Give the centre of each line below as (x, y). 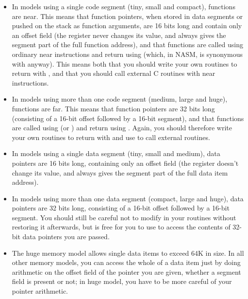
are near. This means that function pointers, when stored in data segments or (127, 16)
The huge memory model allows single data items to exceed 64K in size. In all (128, 253)
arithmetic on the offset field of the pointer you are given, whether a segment (126, 272)
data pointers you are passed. (66, 237)
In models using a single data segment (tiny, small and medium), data (116, 153)
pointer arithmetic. (40, 291)
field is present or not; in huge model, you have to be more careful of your (122, 281)
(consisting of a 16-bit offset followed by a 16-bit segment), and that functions (128, 118)
